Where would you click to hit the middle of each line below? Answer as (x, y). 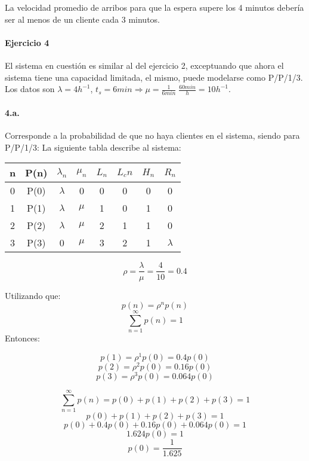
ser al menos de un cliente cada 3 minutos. (83, 19)
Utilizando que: (33, 295)
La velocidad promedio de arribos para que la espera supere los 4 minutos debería (154, 7)
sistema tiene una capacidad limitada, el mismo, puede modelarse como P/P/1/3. (154, 77)
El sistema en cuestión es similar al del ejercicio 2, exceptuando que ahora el (144, 65)
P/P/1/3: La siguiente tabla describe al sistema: (93, 147)
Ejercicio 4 (27, 42)
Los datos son (30, 89)
